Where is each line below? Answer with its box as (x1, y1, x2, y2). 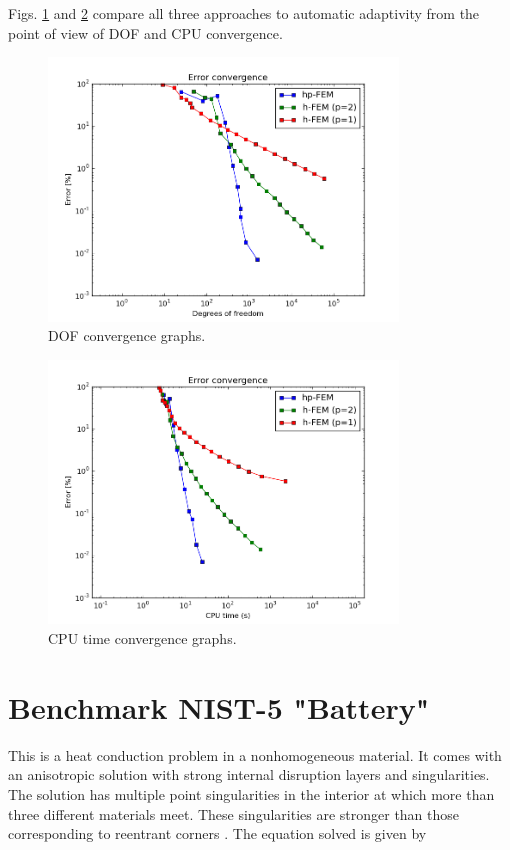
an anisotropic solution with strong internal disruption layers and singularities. (8, 764, 490, 785)
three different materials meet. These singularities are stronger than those (8, 803, 460, 824)
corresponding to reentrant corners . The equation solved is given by (8, 823, 427, 844)
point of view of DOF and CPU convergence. (8, 22, 283, 43)
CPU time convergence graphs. (48, 628, 237, 649)
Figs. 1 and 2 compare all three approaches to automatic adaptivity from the (8, 3, 480, 23)
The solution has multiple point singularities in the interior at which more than (8, 784, 495, 804)
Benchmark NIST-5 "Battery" (8, 686, 430, 727)
